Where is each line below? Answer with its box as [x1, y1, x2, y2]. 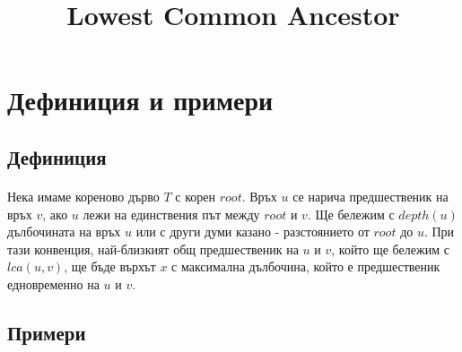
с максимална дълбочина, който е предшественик [171, 257, 440, 276]
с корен [175, 186, 216, 205]
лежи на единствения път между [83, 204, 260, 223]
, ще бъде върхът [64, 257, 156, 276]
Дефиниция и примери [7, 82, 274, 118]
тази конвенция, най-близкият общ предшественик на [7, 239, 299, 258]
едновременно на [7, 274, 100, 293]
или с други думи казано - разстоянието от [135, 222, 370, 241]
